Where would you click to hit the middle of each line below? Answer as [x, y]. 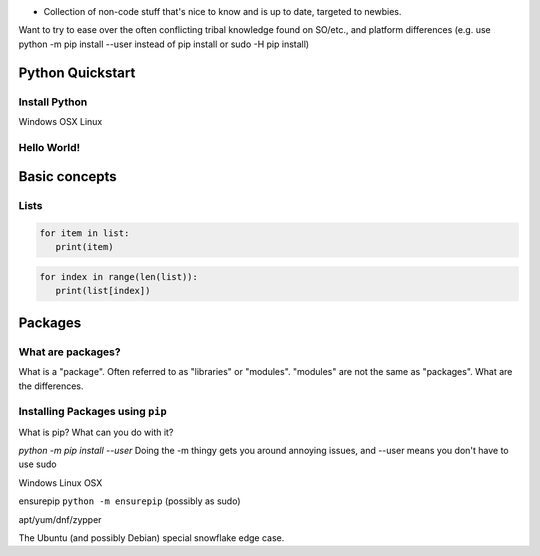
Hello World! [49, 147]
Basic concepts [67, 176]
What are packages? [69, 352]
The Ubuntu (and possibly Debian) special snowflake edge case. [151, 538]
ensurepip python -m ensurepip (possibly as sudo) [129, 501]
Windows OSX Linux [60, 121]
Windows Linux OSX [60, 482]
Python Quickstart [77, 72]
